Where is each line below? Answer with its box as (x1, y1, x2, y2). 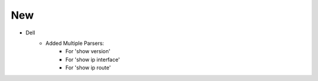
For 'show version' (65, 48, 111, 55)
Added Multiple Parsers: (45, 40, 104, 47)
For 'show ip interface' (65, 56, 120, 63)
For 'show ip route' (65, 64, 111, 71)
